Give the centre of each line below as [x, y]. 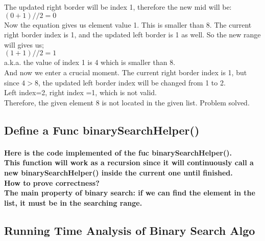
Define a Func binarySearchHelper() [102, 130]
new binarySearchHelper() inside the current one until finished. [118, 172]
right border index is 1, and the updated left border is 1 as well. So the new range [132, 35]
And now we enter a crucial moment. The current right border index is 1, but [126, 72]
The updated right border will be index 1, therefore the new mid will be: [118, 7]
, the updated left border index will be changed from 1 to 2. [132, 82]
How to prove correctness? [52, 182]
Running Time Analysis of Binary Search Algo [130, 230]
